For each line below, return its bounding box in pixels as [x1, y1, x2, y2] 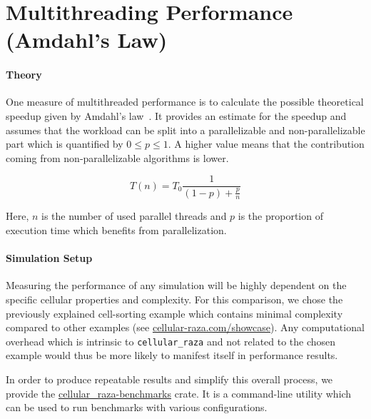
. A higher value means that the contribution [168, 136, 365, 151]
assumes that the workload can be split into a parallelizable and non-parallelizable [6, 122, 365, 137]
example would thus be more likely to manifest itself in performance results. [6, 348, 338, 363]
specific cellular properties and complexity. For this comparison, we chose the [6, 291, 343, 306]
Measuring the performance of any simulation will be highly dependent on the [6, 278, 347, 293]
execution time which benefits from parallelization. [6, 222, 227, 237]
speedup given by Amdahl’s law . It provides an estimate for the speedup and [6, 108, 347, 123]
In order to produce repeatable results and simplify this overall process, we [6, 371, 333, 386]
